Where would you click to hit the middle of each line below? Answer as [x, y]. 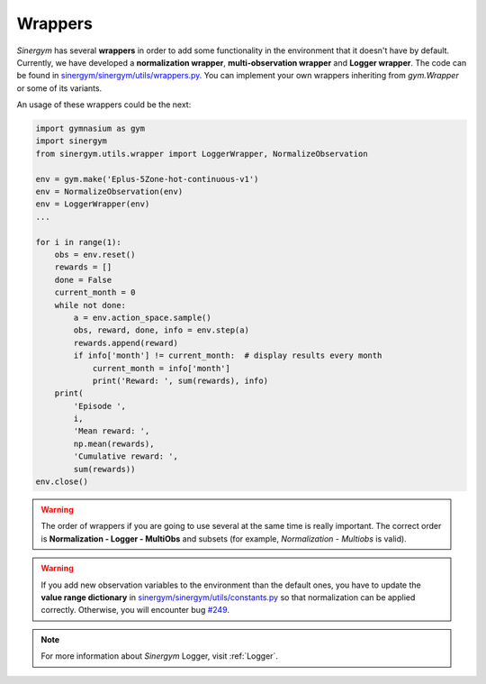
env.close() [62, 482]
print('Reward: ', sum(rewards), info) [180, 380]
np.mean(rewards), [114, 443]
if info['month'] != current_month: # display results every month [228, 356]
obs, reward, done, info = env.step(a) [161, 330]
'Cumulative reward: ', [126, 456]
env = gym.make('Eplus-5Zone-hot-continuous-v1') [147, 179]
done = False [83, 280]
